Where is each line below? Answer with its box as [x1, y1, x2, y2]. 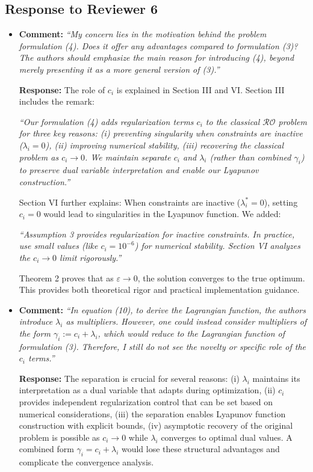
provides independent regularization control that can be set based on [19, 396, 273, 408]
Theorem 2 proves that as [19, 271, 114, 284]
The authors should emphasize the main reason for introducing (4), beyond [19, 51, 294, 64]
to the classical [205, 115, 260, 127]
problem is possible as [19, 431, 100, 443]
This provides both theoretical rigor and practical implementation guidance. [19, 283, 300, 296]
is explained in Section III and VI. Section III [116, 83, 285, 96]
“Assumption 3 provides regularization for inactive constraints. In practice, [19, 227, 295, 240]
